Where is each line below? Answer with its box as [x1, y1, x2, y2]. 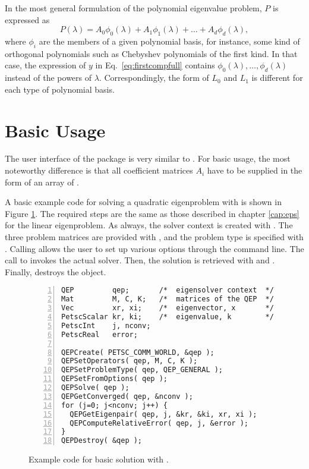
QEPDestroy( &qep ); [61, 436, 143, 445]
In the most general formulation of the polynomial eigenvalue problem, [5, 2, 262, 14]
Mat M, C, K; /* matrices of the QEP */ [61, 295, 274, 304]
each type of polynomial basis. [5, 83, 115, 95]
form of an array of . [5, 175, 79, 188]
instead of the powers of [5, 71, 92, 84]
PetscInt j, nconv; [61, 321, 151, 330]
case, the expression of [5, 59, 86, 71]
